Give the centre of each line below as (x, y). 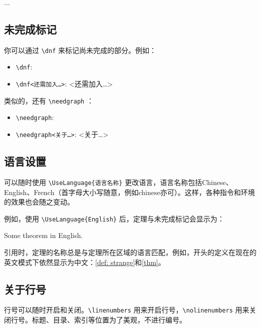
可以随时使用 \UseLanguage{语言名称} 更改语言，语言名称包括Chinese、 (118, 182)
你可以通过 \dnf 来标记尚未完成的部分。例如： (80, 50)
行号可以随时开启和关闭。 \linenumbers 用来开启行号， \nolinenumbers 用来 (127, 310)
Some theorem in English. (44, 235)
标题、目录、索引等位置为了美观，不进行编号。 (109, 320)
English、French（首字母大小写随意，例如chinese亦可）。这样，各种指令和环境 (129, 192)
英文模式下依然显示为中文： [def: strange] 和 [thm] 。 (85, 262)
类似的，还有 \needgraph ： (49, 100)
